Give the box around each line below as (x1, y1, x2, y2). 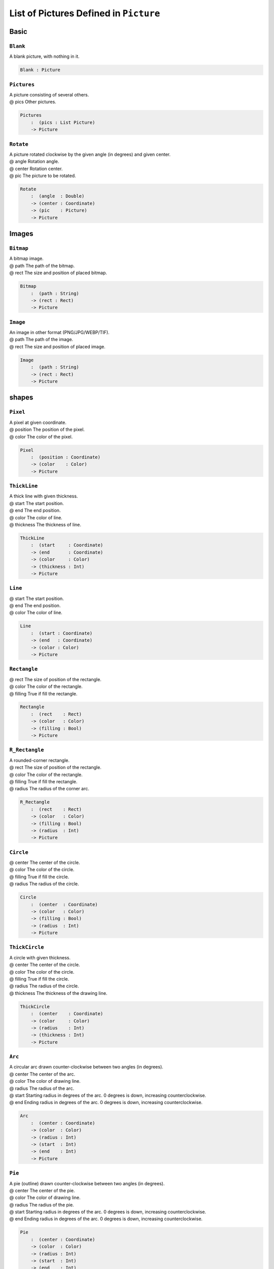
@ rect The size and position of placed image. (9, 343, 106, 350)
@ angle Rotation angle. (9, 158, 59, 164)
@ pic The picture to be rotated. (9, 173, 76, 179)
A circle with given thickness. (9, 954, 71, 960)
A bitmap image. (9, 255, 44, 261)
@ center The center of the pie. (9, 1187, 75, 1193)
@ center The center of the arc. (9, 1071, 76, 1077)
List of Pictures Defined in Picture (9, 8, 160, 19)
